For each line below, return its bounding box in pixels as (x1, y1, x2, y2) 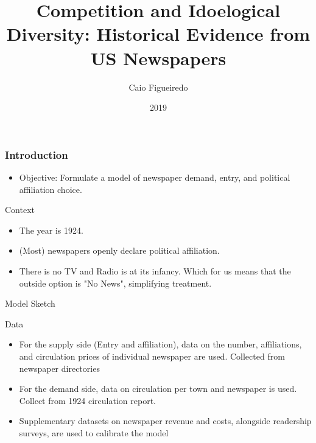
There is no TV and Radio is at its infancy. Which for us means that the (19, 264, 291, 277)
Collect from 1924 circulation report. (19, 394, 156, 406)
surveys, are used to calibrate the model (19, 426, 169, 439)
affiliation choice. (19, 183, 82, 195)
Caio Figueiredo (128, 80, 188, 93)
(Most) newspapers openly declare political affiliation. (19, 244, 220, 257)
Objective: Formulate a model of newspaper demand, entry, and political (19, 170, 290, 183)
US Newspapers (90, 45, 226, 70)
